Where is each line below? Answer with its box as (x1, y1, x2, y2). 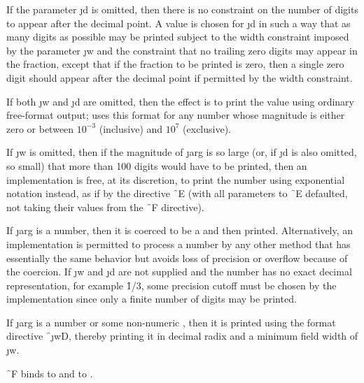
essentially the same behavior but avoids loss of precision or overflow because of (6, 250, 348, 265)
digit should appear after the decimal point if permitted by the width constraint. (6, 70, 353, 85)
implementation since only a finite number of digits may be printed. (6, 291, 297, 306)
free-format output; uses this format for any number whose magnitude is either (6, 108, 345, 122)
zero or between (6, 121, 74, 136)
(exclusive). (183, 121, 231, 136)
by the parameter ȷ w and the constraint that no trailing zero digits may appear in (6, 43, 358, 57)
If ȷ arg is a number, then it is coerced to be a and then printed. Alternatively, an (6, 223, 353, 238)
